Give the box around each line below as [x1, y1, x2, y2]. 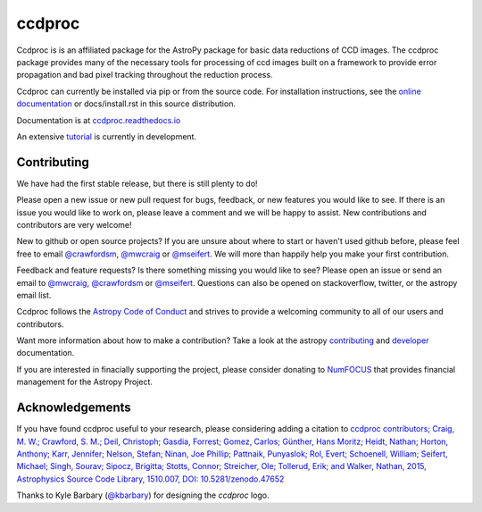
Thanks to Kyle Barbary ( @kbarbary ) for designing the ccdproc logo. [16, 490, 270, 500]
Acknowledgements [16, 400, 131, 415]
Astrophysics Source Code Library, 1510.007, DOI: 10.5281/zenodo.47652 [16, 474, 285, 484]
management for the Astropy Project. [16, 376, 154, 388]
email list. [16, 290, 52, 300]
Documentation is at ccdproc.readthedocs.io [16, 114, 181, 125]
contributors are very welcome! [16, 219, 132, 230]
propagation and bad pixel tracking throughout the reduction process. [16, 70, 273, 80]
